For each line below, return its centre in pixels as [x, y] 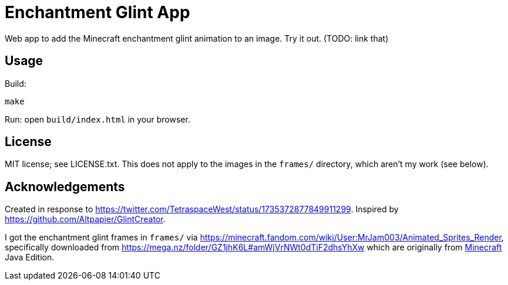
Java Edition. [30, 257]
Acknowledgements [65, 186]
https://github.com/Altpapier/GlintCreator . [85, 219]
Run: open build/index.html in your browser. [97, 119]
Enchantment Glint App [97, 12]
